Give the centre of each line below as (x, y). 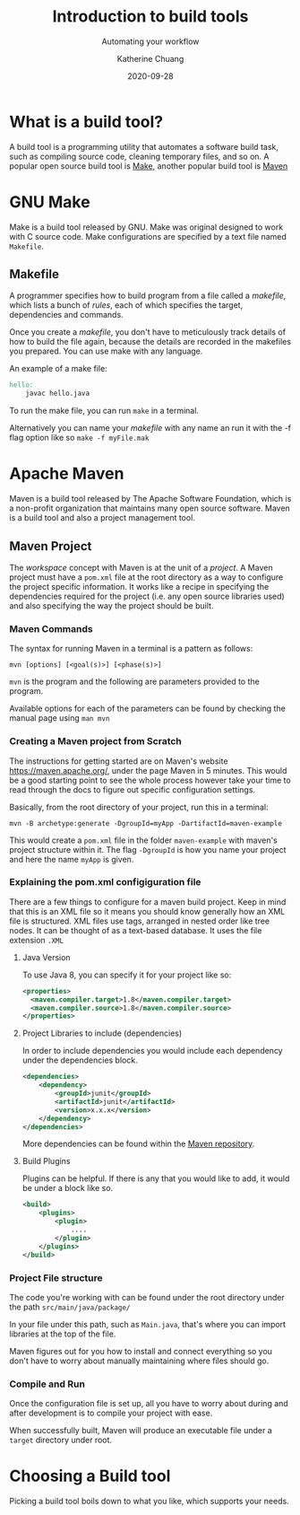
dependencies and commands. (66, 315)
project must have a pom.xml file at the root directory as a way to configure (146, 577)
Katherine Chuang (150, 58)
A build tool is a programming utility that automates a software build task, (144, 146)
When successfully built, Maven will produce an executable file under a (141, 1431)
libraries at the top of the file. (63, 1334)
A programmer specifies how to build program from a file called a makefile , (148, 296)
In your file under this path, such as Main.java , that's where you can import (148, 1324)
